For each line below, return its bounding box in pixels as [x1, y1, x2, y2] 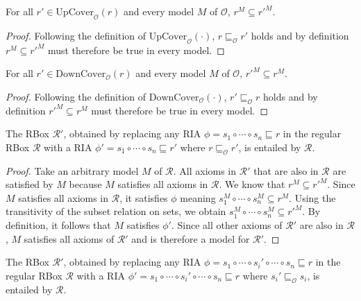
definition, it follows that [6, 217, 111, 232]
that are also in [253, 163, 319, 178]
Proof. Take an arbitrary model [6, 163, 139, 178]
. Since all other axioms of [171, 217, 283, 232]
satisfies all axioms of [24, 231, 115, 246]
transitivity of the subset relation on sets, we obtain [6, 204, 226, 218]
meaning [180, 190, 216, 205]
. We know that [219, 177, 285, 191]
